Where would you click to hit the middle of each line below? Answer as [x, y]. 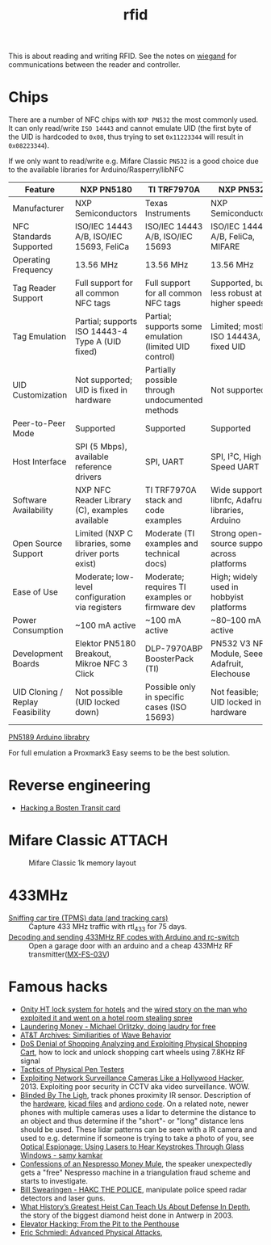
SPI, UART [164, 462]
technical [162, 553]
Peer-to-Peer [39, 423]
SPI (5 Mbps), [101, 447]
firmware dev [170, 608]
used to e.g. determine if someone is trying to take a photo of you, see [137, 1138]
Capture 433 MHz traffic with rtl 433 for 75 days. [108, 927]
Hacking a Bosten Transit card [70, 808]
